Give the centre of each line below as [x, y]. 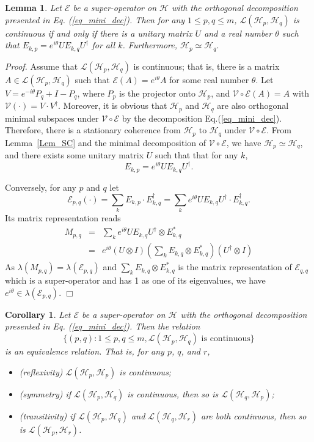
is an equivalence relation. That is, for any [85, 351]
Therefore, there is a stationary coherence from [93, 130]
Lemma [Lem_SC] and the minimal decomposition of [106, 142]
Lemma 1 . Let [33, 7]
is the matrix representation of [235, 267]
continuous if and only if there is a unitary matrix [99, 33]
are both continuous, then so [254, 415]
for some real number [209, 79]
